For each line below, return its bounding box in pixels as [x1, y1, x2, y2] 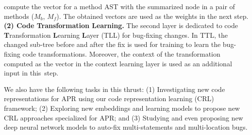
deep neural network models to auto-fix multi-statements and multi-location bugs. [4, 122, 248, 132]
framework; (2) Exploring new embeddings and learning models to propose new [4, 103, 240, 113]
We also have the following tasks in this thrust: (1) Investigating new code [4, 84, 225, 94]
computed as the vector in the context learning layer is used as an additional [4, 58, 232, 68]
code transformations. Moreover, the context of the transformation [22, 48, 220, 59]
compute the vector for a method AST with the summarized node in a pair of [4, 1, 235, 11]
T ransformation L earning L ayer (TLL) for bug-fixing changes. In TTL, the [4, 30, 228, 40]
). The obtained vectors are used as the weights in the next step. [56, 11, 249, 21]
